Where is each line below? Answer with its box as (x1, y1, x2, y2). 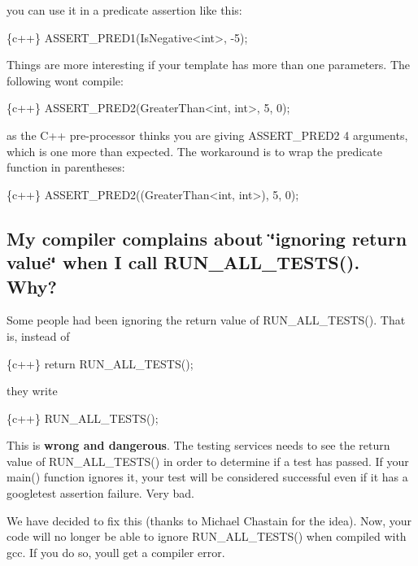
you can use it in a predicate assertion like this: (7, 2, 242, 18)
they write (7, 382, 58, 399)
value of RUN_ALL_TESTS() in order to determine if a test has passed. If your (7, 452, 409, 469)
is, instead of (7, 327, 70, 344)
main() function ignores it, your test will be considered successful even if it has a (7, 468, 408, 485)
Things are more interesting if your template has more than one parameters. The (7, 56, 410, 73)
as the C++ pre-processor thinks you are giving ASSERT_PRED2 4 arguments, (7, 126, 408, 143)
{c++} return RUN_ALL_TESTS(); (7, 355, 194, 372)
